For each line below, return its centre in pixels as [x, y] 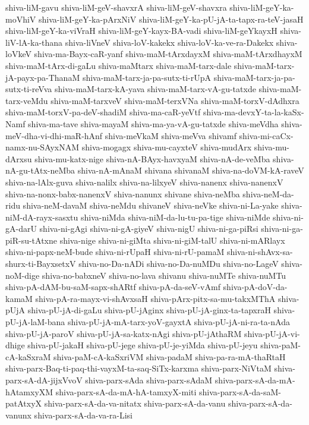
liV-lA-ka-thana [34, 42]
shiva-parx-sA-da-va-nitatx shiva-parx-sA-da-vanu [135, 403]
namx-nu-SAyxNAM [42, 147]
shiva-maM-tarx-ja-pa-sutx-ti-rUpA [146, 77]
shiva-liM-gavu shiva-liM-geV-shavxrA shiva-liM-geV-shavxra [116, 7]
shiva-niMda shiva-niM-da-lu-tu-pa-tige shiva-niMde [175, 217]
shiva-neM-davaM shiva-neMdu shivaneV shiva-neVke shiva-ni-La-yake [151, 205]
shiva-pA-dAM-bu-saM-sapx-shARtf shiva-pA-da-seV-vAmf [113, 287]
